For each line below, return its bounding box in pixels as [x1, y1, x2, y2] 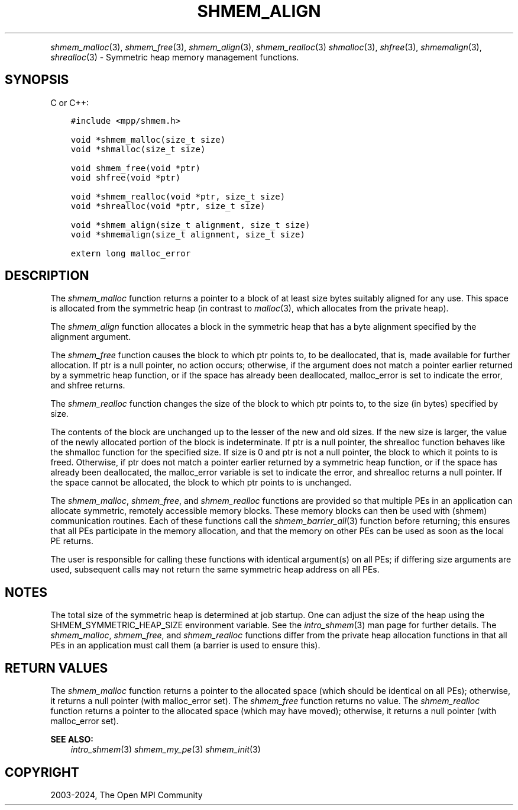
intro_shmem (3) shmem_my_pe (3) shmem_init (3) [70, 744, 261, 755]
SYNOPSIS [5, 72, 69, 88]
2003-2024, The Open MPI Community [50, 789, 203, 800]
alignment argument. [50, 332, 131, 342]
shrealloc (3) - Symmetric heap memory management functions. [50, 52, 299, 62]
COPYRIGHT [5, 764, 79, 780]
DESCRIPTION [5, 268, 89, 284]
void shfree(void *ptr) [70, 172, 181, 182]
